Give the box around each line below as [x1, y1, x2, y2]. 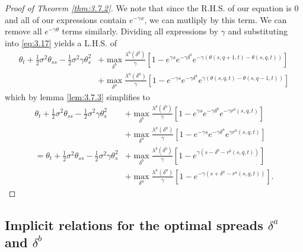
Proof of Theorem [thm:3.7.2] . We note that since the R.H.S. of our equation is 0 [5, 2, 299, 14]
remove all [5, 25, 42, 37]
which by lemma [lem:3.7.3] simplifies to [5, 90, 150, 103]
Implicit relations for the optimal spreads [5, 215, 263, 234]
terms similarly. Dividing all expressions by [62, 25, 218, 37]
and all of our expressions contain [5, 13, 127, 25]
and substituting [228, 25, 288, 37]
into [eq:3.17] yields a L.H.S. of [5, 36, 117, 49]
